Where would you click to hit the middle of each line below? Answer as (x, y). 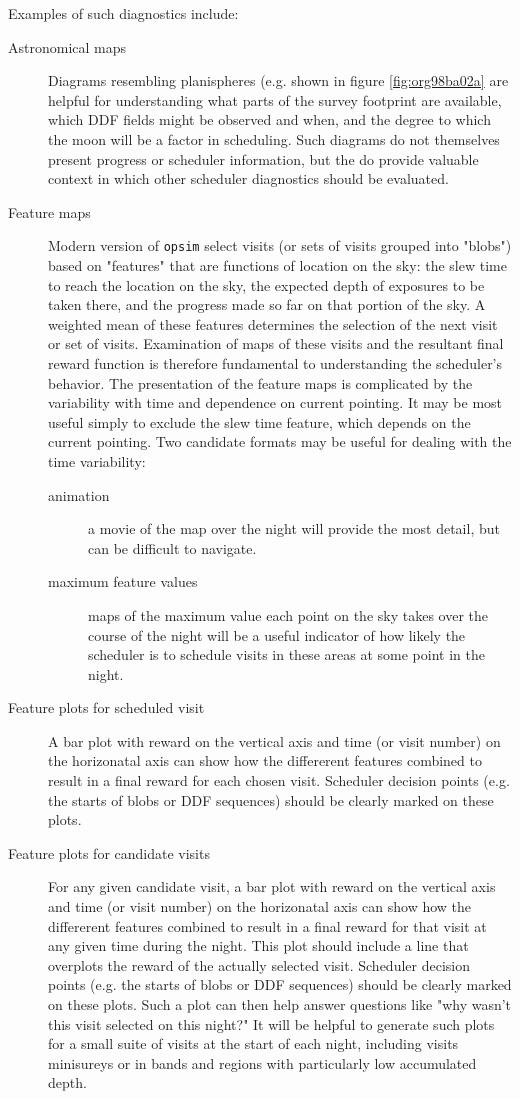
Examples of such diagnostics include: (123, 13)
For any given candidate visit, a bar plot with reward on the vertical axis (272, 886)
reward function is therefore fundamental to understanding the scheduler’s (275, 362)
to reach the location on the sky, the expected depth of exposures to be (266, 284)
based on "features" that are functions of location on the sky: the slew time (277, 265)
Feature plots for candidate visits (109, 852)
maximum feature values (123, 581)
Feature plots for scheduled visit (106, 707)
